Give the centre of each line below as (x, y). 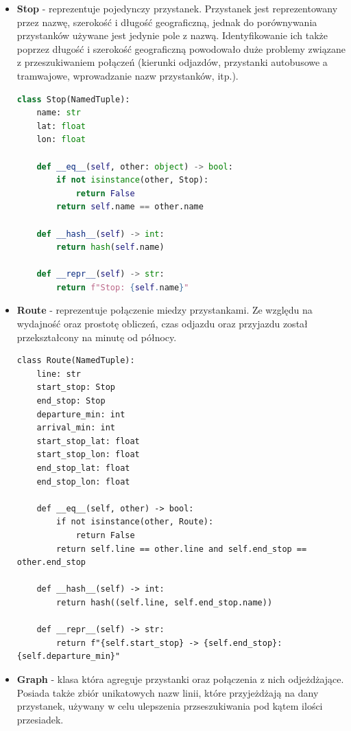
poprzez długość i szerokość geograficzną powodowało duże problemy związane (181, 48)
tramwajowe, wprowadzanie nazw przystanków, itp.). (128, 75)
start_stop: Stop (76, 387)
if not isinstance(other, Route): (135, 522)
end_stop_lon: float (83, 481)
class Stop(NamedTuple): (73, 99)
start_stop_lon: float (88, 455)
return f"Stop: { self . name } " (123, 287)
